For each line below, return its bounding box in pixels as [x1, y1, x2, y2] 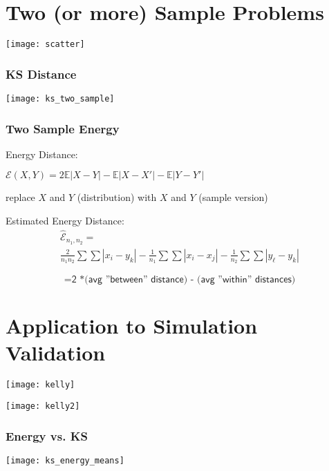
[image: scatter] [6, 39, 85, 50]
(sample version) [198, 190, 268, 204]
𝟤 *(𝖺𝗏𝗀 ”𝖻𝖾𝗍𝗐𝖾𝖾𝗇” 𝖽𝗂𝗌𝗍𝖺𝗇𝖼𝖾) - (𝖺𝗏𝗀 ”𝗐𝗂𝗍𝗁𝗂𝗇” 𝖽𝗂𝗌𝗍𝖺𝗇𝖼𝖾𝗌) [71, 275, 296, 285]
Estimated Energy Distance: [6, 213, 124, 228]
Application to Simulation [6, 311, 258, 340]
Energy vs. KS [6, 427, 88, 444]
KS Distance [6, 65, 77, 82]
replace [6, 190, 35, 204]
